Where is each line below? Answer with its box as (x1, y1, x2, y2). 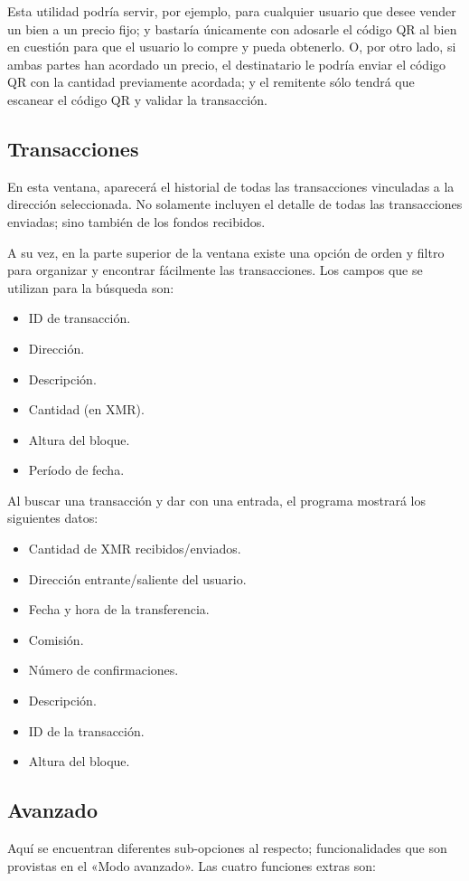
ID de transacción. (28, 308, 131, 327)
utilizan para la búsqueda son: (7, 278, 174, 297)
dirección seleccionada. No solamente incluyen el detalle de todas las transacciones (7, 194, 463, 213)
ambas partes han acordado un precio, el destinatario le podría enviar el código (7, 54, 446, 73)
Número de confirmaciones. (28, 660, 179, 679)
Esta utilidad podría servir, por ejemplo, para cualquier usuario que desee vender (7, 2, 456, 20)
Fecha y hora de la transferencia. (28, 600, 210, 619)
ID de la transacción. (28, 721, 145, 740)
